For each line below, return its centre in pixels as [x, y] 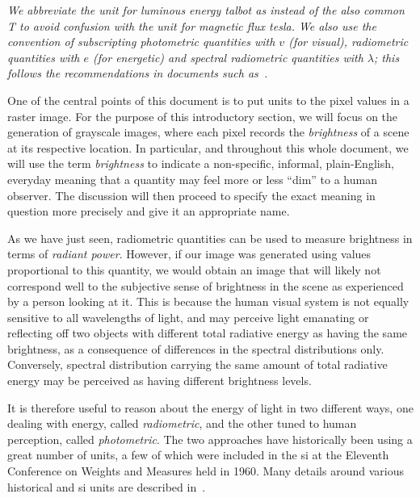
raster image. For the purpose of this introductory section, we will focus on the [203, 116]
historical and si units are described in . [107, 486]
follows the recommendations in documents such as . [138, 73]
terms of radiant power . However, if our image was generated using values [189, 254]
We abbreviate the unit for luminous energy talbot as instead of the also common [206, 10]
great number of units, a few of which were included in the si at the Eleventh [198, 455]
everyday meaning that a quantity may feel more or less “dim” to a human [192, 179]
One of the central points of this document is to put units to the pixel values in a [208, 100]
